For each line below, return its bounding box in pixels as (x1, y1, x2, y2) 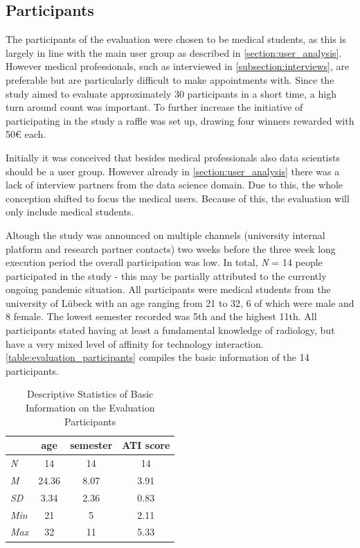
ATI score (122, 438, 170, 452)
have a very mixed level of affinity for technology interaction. (6, 336, 264, 351)
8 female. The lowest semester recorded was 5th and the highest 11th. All (6, 309, 317, 324)
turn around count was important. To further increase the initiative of (6, 100, 303, 114)
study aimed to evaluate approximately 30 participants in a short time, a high (6, 86, 336, 100)
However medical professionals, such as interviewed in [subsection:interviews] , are (6, 59, 350, 73)
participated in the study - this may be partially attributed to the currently (6, 268, 327, 283)
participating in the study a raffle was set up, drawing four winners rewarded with (6, 113, 354, 127)
